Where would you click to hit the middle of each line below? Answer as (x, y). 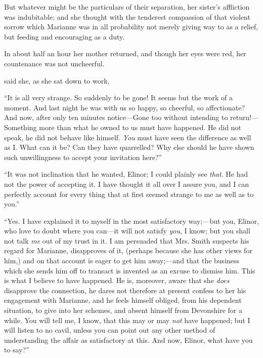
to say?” (17, 350)
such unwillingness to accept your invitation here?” (83, 157)
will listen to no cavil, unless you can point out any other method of (110, 330)
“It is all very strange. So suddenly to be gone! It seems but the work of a (118, 97)
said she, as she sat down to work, (57, 80)
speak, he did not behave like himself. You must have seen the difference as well (128, 137)
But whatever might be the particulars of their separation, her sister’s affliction (127, 7)
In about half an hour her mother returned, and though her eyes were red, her (125, 53)
